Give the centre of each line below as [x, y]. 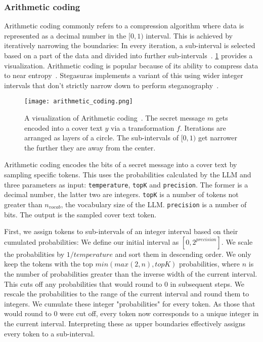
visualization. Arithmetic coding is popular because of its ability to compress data [131, 65]
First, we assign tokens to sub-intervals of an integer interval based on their [121, 231]
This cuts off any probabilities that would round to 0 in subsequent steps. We [124, 283]
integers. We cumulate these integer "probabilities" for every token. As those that [130, 303]
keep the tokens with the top [49, 264]
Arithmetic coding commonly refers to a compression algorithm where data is [124, 26]
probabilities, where [210, 264]
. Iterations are [203, 127]
